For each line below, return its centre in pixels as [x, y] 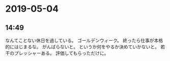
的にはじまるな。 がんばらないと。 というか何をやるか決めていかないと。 [82, 47]
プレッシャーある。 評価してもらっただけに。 [61, 53]
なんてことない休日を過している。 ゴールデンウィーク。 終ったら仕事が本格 [84, 40]
